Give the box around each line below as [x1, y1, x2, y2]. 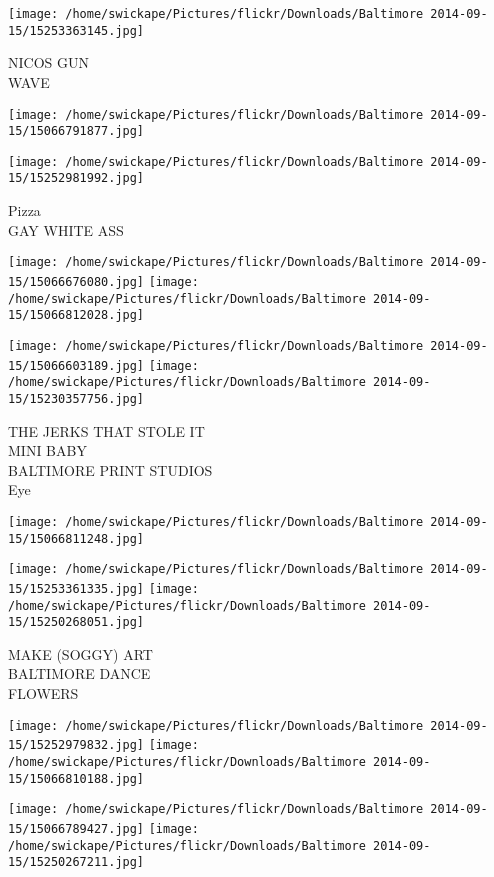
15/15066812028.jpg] [8, 308, 145, 323]
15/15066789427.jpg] [8, 821, 145, 836]
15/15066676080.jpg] [8, 274, 145, 289]
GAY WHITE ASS [8, 219, 124, 240]
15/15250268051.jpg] [8, 615, 145, 630]
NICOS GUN [8, 52, 89, 73]
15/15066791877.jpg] [8, 124, 145, 139]
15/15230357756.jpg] [8, 391, 145, 406]
